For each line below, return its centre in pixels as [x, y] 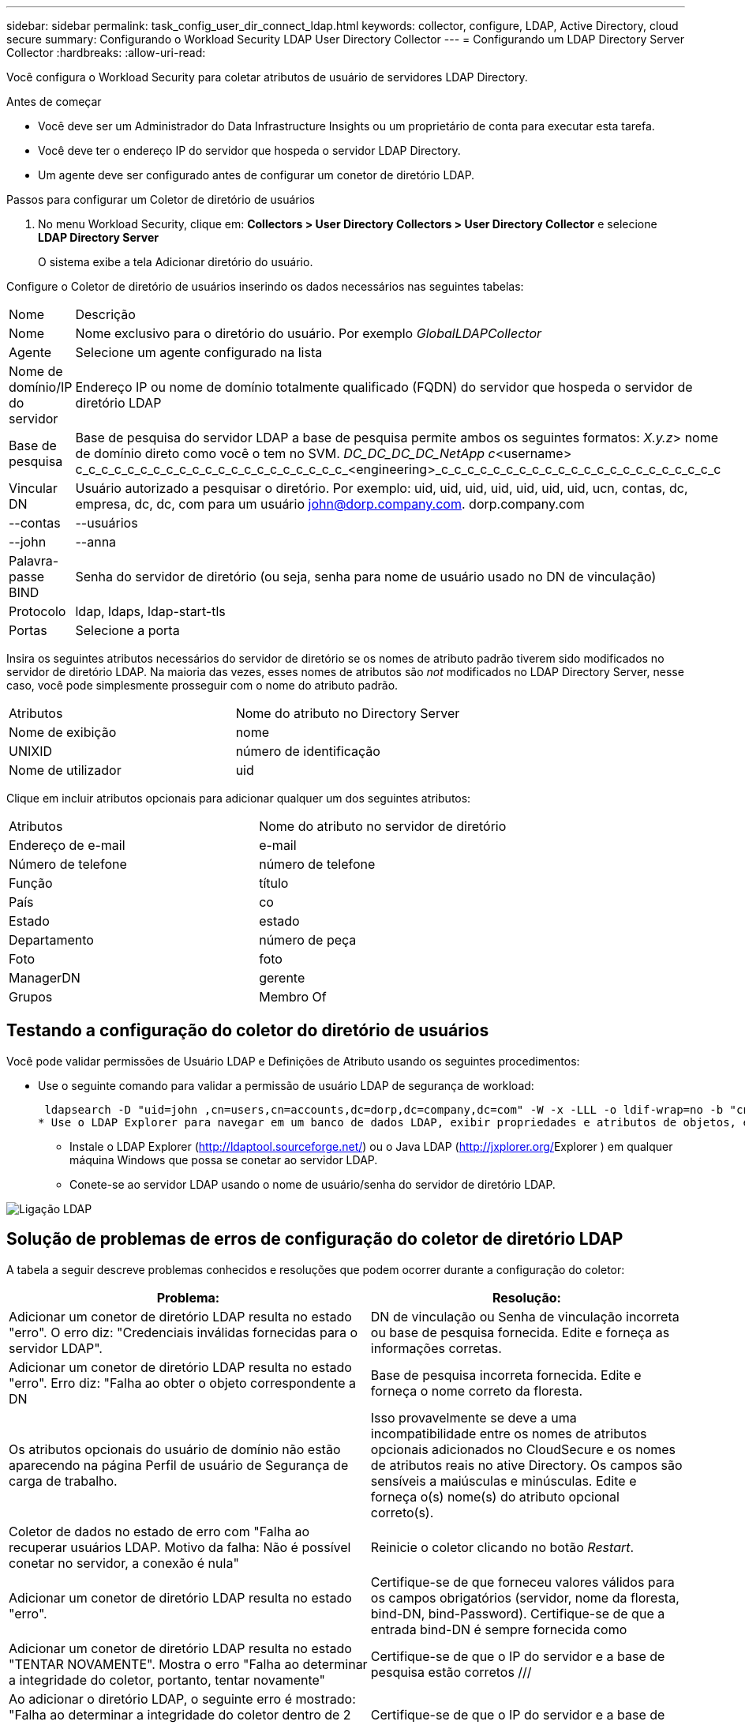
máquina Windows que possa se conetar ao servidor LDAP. [224, 1159]
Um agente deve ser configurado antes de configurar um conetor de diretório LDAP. [256, 175]
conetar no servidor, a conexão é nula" [124, 1563]
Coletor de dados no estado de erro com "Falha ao [159, 1531]
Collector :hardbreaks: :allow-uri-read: [106, 53]
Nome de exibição [63, 732]
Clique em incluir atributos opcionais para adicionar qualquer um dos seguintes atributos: [239, 798]
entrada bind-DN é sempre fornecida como [499, 1629]
